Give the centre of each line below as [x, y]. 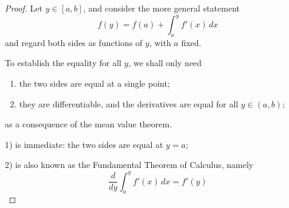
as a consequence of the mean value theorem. [89, 124]
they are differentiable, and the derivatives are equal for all [129, 103]
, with [160, 42]
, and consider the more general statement [161, 8]
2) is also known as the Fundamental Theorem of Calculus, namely [129, 165]
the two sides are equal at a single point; [94, 83]
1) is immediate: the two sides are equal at [84, 144]
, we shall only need [165, 63]
